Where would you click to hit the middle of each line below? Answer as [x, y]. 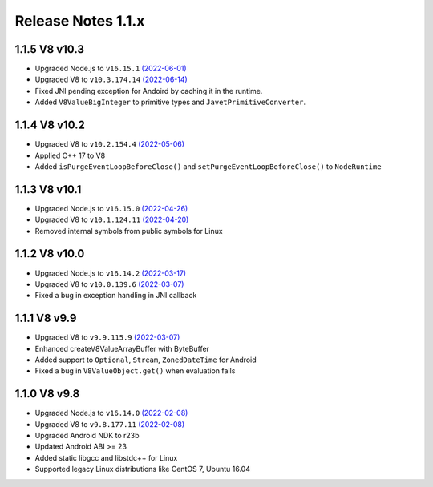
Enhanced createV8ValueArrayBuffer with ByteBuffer [122, 348]
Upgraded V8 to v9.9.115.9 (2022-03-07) [107, 337]
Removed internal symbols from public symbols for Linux [129, 231]
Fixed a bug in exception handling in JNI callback [116, 296]
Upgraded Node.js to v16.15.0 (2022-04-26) [111, 208]
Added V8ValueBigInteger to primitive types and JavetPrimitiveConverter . [170, 102]
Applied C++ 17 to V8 [70, 155]
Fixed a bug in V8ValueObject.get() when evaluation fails [135, 371]
